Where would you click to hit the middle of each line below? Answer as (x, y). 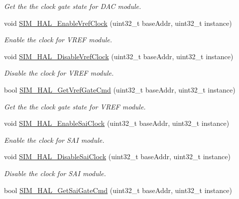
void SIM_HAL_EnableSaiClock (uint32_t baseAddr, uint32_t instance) (117, 123)
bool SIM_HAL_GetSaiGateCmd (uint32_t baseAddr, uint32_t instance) (118, 190)
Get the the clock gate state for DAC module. (73, 6)
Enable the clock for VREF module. (58, 40)
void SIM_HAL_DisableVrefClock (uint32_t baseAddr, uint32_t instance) (119, 56)
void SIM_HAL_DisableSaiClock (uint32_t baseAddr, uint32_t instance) (117, 156)
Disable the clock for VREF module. (59, 73)
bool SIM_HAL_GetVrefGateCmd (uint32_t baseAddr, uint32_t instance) (120, 89)
